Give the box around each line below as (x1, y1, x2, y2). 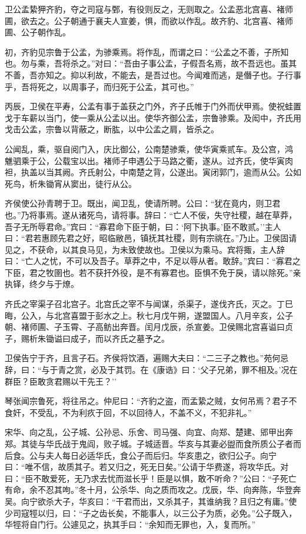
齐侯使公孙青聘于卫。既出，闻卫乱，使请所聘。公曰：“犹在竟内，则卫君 (5, 197, 281, 209)
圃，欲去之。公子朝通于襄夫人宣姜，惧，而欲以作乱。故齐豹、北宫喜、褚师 (5, 14, 293, 26)
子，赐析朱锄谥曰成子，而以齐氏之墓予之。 (5, 332, 169, 344)
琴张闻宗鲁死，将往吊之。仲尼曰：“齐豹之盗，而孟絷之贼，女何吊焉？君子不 (5, 395, 297, 407)
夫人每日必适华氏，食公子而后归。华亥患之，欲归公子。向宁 (45, 449, 277, 461)
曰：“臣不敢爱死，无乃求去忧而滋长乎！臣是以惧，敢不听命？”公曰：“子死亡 (5, 472, 297, 484)
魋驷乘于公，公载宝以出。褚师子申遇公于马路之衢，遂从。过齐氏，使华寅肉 (5, 154, 293, 166)
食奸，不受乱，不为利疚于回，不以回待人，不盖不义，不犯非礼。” (5, 406, 252, 418)
